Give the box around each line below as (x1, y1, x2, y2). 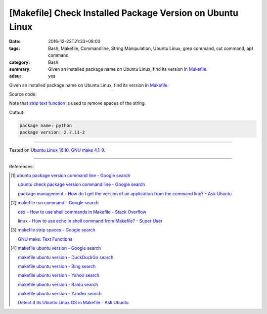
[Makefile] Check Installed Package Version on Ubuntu (9, 7, 238, 18)
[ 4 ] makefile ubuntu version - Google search (10, 245, 101, 251)
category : (9, 59, 30, 65)
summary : (9, 66, 31, 72)
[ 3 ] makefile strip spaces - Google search (10, 227, 96, 233)
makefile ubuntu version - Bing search (18, 263, 96, 269)
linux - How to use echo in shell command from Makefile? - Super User (18, 218, 163, 224)
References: (9, 163, 34, 169)
